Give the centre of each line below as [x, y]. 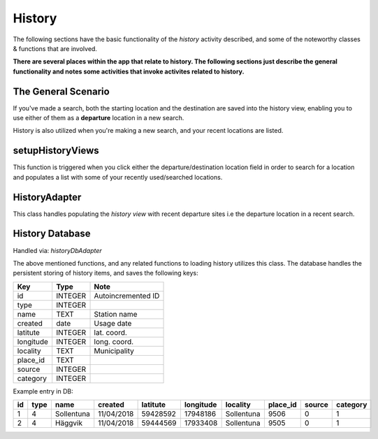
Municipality [114, 351]
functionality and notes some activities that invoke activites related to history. [129, 71]
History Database [52, 234]
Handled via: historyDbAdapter [58, 250]
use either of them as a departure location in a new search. [99, 118]
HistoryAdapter [47, 197]
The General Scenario [61, 91]
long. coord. [114, 341]
